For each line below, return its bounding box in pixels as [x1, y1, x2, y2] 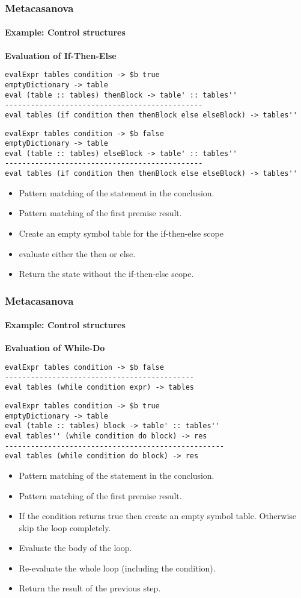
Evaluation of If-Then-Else [5, 49, 117, 61]
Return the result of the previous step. [19, 582, 161, 594]
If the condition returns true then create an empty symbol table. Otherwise [19, 509, 297, 522]
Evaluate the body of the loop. [19, 541, 132, 554]
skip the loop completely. [19, 521, 111, 534]
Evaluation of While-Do [5, 341, 105, 354]
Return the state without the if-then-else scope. [19, 267, 194, 280]
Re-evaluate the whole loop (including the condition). [19, 561, 216, 574]
